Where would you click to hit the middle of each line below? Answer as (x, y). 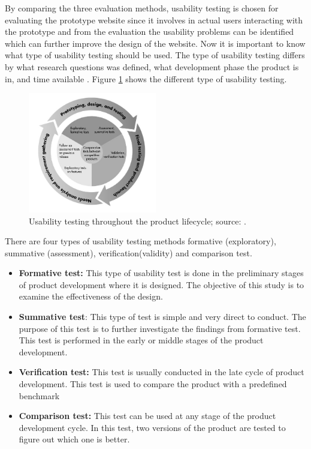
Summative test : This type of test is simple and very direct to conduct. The (162, 317)
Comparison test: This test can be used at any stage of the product (147, 416)
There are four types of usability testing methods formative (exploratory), (141, 241)
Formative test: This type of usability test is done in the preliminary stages (161, 273)
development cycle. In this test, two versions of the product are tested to (152, 427)
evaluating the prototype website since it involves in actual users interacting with (154, 20)
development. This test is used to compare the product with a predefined (153, 384)
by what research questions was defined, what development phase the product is (152, 66)
